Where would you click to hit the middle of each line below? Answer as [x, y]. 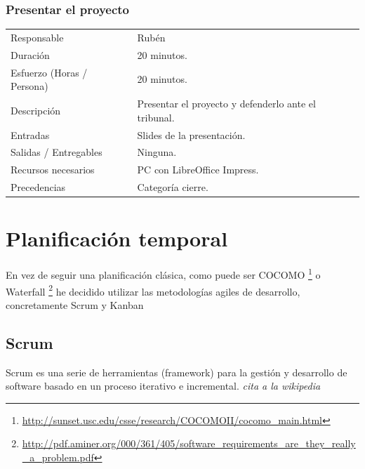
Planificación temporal [117, 238]
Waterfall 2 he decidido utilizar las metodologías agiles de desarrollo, [153, 290]
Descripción [36, 110]
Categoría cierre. [173, 187]
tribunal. [156, 117]
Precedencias [38, 187]
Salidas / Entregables [57, 152]
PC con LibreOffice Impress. [198, 170]
